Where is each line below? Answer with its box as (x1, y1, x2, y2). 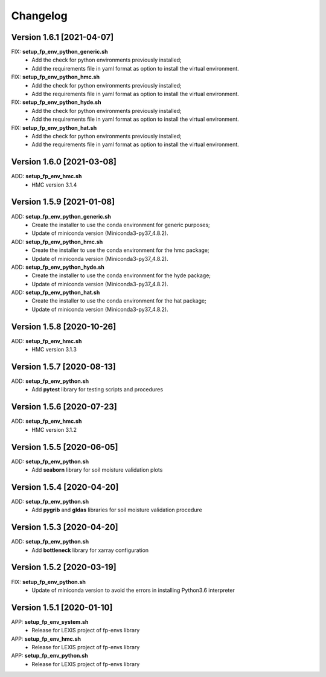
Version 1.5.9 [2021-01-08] (11, 197, 115, 207)
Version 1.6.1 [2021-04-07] (11, 32, 114, 42)
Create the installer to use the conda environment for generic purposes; (31, 221, 211, 228)
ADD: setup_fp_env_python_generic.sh (11, 213, 112, 220)
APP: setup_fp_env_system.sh (11, 618, 89, 625)
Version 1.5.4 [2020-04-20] (11, 482, 119, 492)
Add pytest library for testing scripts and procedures (31, 386, 163, 393)
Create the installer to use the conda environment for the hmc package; (31, 246, 209, 254)
